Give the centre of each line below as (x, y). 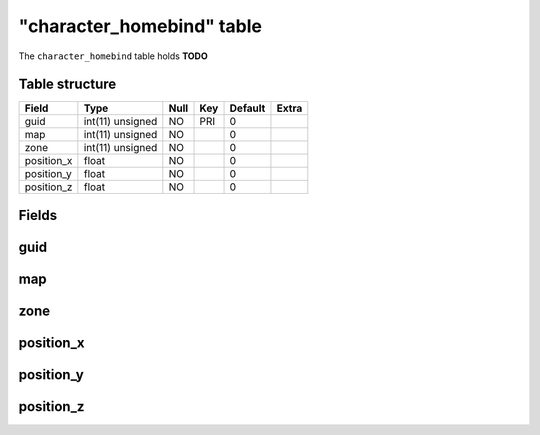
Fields (38, 215)
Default (247, 108)
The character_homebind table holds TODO (113, 56)
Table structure (67, 84)
